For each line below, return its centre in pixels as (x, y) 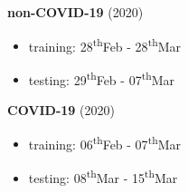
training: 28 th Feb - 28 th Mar (104, 44)
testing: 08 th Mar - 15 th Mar (103, 176)
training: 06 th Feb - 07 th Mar (104, 142)
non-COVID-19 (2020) (75, 11)
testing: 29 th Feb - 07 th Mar (101, 78)
